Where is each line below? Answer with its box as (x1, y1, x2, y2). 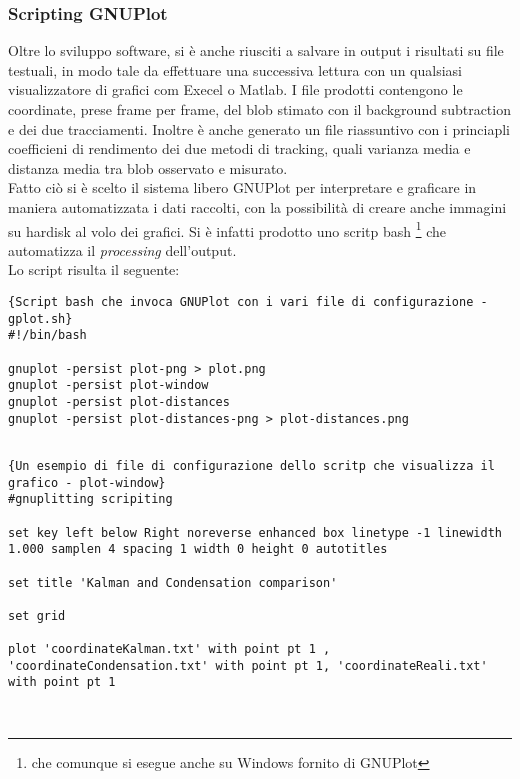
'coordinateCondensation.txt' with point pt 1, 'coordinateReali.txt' (8, 658, 488, 673)
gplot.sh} (8, 311, 73, 326)
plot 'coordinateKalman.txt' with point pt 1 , (8, 642, 331, 657)
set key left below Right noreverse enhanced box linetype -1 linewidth (8, 525, 502, 540)
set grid (8, 608, 66, 623)
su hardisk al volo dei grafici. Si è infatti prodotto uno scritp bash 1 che (8, 217, 447, 241)
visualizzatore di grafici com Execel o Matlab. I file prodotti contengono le (8, 79, 463, 100)
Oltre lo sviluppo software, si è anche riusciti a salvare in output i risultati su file (8, 40, 504, 61)
